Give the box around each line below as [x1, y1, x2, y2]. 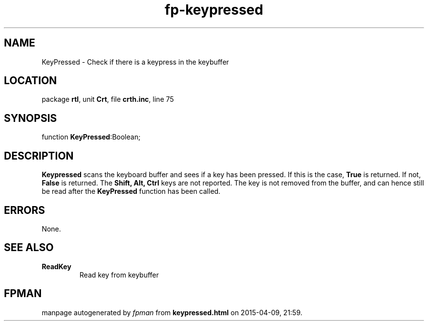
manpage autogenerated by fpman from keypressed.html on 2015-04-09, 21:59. [42, 308, 302, 317]
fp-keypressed [165, 1, 263, 18]
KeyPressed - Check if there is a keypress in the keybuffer [42, 57, 229, 66]
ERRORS [4, 204, 45, 216]
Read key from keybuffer [79, 270, 159, 279]
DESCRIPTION [4, 149, 74, 162]
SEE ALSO [4, 241, 54, 254]
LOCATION [4, 74, 57, 87]
